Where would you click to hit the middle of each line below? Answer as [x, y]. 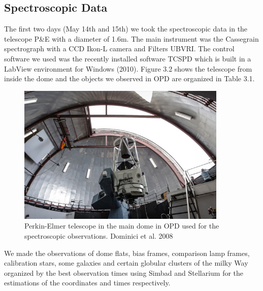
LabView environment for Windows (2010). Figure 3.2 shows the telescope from [128, 68]
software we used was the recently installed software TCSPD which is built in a [128, 58]
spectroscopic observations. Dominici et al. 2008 [99, 235]
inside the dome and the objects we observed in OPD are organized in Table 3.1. [129, 78]
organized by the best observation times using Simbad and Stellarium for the [124, 272]
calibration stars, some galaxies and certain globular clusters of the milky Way [126, 263]
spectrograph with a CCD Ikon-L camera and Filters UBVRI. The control [119, 48]
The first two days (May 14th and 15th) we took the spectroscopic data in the [126, 29]
